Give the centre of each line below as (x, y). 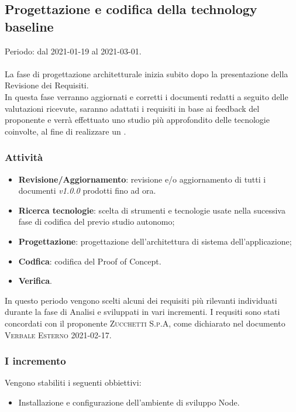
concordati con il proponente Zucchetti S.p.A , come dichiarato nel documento (145, 323)
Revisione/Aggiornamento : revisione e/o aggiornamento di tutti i (142, 179)
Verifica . (35, 281)
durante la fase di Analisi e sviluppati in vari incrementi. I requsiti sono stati (142, 312)
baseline (29, 26)
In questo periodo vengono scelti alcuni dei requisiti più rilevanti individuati (141, 300)
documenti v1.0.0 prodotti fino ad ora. (87, 190)
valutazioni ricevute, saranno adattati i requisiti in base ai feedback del (132, 108)
